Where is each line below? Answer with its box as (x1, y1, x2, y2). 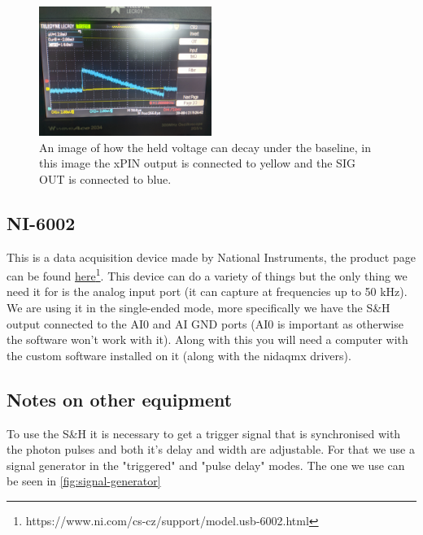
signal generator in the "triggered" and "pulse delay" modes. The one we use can (7, 456, 405, 473)
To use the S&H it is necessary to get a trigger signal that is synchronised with (7, 424, 401, 441)
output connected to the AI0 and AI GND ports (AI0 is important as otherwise (7, 315, 403, 332)
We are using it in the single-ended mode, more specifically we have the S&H (7, 299, 390, 316)
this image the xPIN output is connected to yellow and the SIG (39, 154, 355, 172)
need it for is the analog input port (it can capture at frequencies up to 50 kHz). (7, 283, 408, 300)
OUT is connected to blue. (39, 170, 172, 187)
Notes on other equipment (7, 386, 233, 411)
